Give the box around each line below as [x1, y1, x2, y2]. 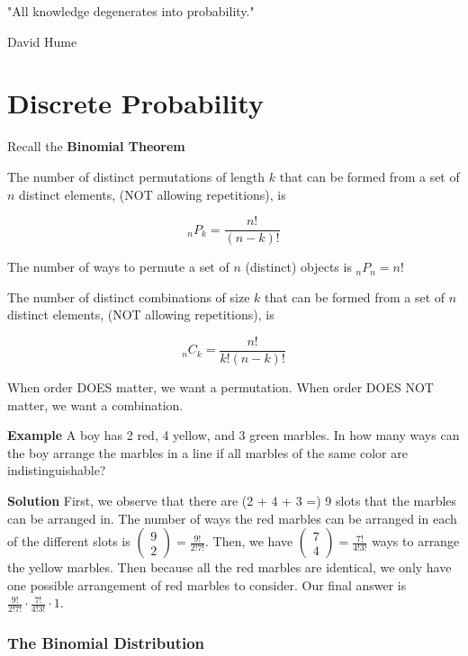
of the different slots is [7, 532, 130, 551]
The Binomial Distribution [7, 632, 205, 654]
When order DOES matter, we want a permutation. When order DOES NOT [7, 378, 434, 396]
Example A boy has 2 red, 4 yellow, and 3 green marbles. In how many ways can [7, 426, 460, 445]
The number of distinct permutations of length [7, 166, 265, 185]
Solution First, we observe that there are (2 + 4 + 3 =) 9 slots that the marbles [7, 490, 457, 509]
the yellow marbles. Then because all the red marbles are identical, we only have [7, 558, 452, 577]
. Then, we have [205, 532, 293, 551]
